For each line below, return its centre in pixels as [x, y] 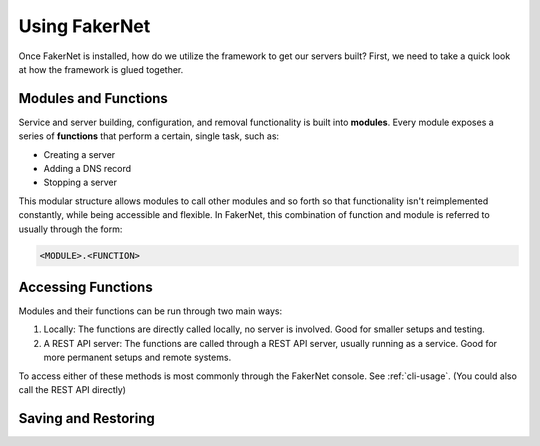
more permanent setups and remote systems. [137, 357]
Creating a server [79, 154]
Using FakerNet [84, 26]
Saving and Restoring [86, 418]
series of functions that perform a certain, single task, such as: [149, 136]
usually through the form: [70, 229]
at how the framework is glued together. [101, 69]
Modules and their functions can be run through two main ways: [150, 311]
